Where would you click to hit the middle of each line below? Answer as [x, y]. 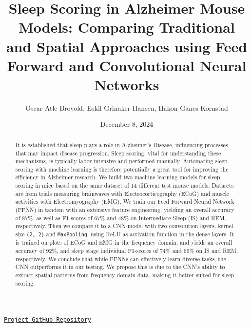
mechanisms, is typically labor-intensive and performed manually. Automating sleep [121, 161]
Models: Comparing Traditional [127, 27]
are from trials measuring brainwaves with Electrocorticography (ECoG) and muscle [122, 193]
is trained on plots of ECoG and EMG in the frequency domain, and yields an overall [124, 242]
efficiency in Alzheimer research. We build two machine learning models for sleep [118, 177]
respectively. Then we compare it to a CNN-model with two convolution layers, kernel [124, 226]
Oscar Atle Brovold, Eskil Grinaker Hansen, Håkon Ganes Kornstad [127, 107]
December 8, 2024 [127, 124]
